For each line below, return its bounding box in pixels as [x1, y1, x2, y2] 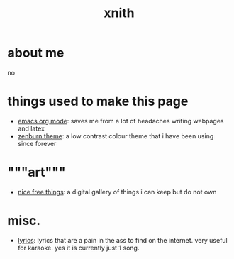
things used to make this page [7, 94, 189, 109]
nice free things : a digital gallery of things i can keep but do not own [17, 187, 217, 196]
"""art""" [7, 165, 66, 180]
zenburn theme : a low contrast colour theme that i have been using [17, 131, 214, 140]
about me [7, 45, 65, 61]
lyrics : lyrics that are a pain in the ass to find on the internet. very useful [17, 236, 228, 244]
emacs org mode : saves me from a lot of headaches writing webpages [17, 116, 224, 125]
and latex [17, 124, 45, 133]
